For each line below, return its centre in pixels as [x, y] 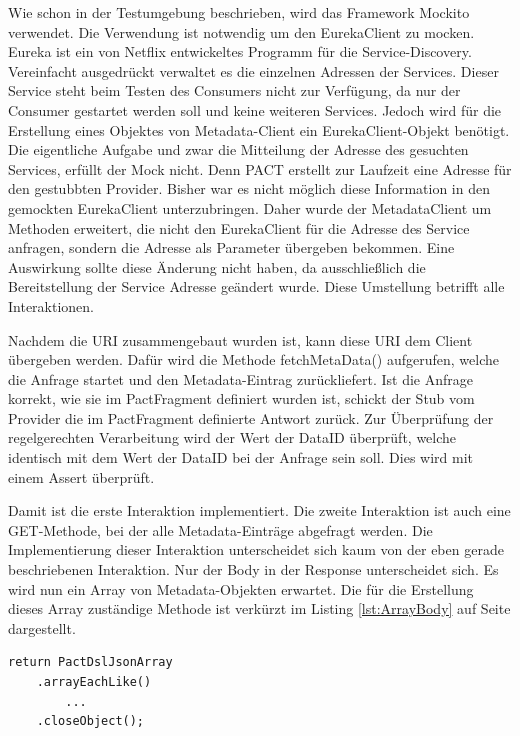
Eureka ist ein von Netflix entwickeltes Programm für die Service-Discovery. [240, 51]
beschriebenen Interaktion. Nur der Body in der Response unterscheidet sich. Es [253, 569]
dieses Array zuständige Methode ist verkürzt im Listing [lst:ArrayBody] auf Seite [259, 608]
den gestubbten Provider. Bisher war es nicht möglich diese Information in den [249, 188]
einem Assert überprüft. [81, 476]
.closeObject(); [90, 721]
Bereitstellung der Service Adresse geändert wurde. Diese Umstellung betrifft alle [256, 286]
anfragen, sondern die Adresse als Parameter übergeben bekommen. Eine [231, 247]
